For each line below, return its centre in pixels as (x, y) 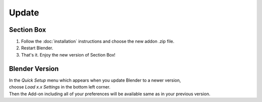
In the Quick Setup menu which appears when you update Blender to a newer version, (95, 80)
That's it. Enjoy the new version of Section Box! (68, 55)
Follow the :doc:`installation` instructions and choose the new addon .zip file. (98, 42)
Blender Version (34, 68)
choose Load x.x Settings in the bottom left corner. (60, 87)
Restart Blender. (37, 48)
